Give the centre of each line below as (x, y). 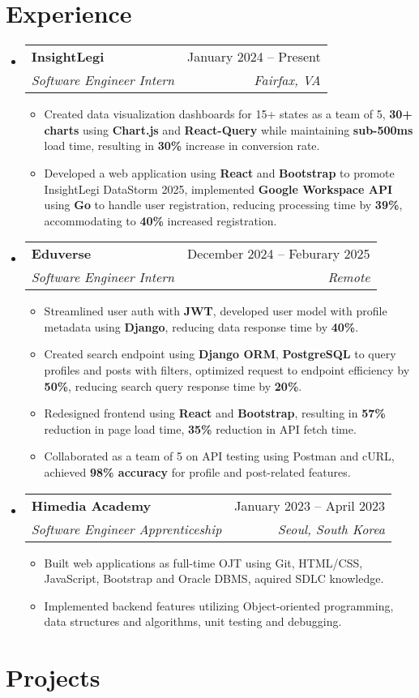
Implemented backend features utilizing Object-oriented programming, (219, 605)
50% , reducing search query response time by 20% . (173, 385)
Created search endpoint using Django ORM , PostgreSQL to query (220, 354)
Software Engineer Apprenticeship (126, 529)
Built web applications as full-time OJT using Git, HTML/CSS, (203, 562)
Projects (53, 677)
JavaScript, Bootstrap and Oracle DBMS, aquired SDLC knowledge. (214, 578)
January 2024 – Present (254, 57)
